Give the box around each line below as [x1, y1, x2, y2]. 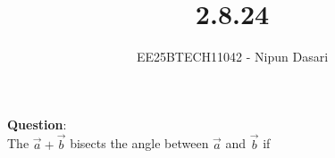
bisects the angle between [70, 134, 209, 153]
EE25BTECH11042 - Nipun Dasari [136, 47, 329, 66]
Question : [7, 114, 67, 133]
